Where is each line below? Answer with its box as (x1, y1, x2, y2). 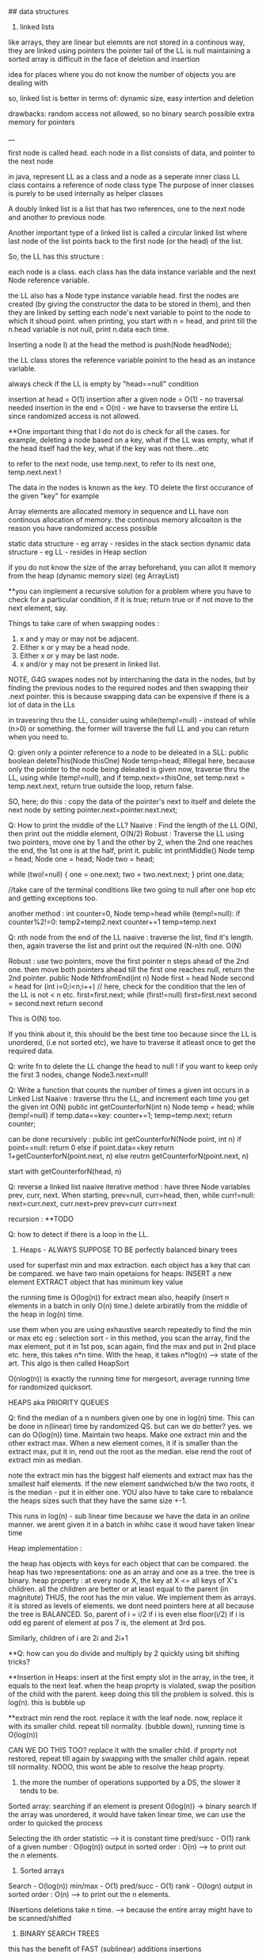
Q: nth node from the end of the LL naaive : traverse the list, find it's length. (8, 932, 253, 942)
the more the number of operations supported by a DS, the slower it (19, 1777, 241, 1787)
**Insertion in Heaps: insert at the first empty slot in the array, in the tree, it (8, 1673, 254, 1681)
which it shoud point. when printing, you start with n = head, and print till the (8, 317, 257, 325)
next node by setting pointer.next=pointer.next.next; (8, 805, 178, 814)
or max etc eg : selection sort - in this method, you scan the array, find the (8, 1333, 251, 1342)
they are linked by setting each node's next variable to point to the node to (8, 308, 251, 317)
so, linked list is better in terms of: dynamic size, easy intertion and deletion (8, 94, 255, 102)
